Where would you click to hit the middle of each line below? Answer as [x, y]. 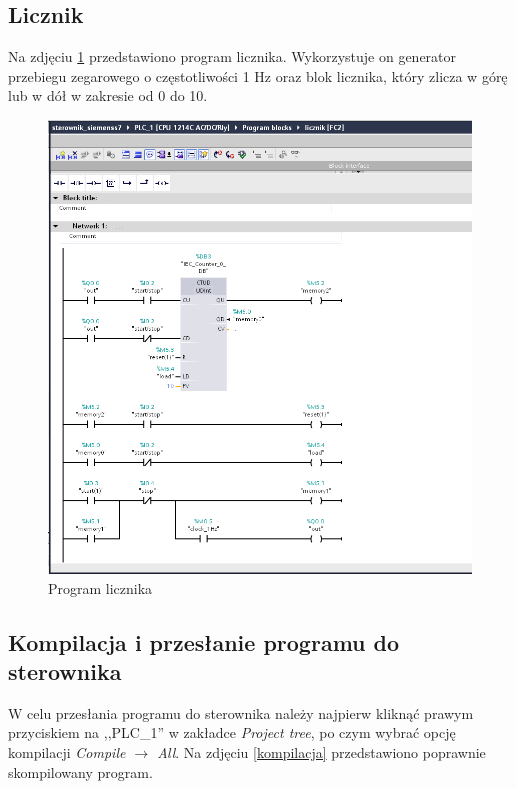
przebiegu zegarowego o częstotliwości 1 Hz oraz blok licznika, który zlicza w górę [258, 75]
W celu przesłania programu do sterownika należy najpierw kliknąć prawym [241, 712]
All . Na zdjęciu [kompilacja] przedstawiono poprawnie [321, 752]
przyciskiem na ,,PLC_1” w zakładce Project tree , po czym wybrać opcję [232, 732]
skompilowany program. [80, 771]
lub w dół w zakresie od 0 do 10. [108, 95]
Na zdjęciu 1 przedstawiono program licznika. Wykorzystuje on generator [232, 56]
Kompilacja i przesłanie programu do [204, 641]
